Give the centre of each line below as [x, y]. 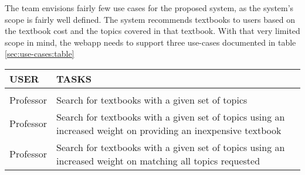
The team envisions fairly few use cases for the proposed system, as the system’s [149, 8]
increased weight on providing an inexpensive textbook [169, 130]
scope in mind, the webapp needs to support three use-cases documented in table [150, 42]
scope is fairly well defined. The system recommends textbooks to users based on [150, 19]
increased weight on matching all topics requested [158, 160]
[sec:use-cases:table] [40, 54]
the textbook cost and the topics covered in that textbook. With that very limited [152, 31]
